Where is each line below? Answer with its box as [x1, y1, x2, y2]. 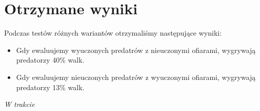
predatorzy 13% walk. [16, 81, 85, 92]
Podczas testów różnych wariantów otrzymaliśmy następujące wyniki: [4, 27, 222, 38]
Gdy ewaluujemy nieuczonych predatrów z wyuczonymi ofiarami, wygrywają [16, 71, 256, 82]
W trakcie [4, 99, 35, 109]
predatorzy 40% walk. [16, 54, 85, 65]
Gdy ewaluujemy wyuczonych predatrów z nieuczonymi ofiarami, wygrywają [16, 44, 256, 55]
